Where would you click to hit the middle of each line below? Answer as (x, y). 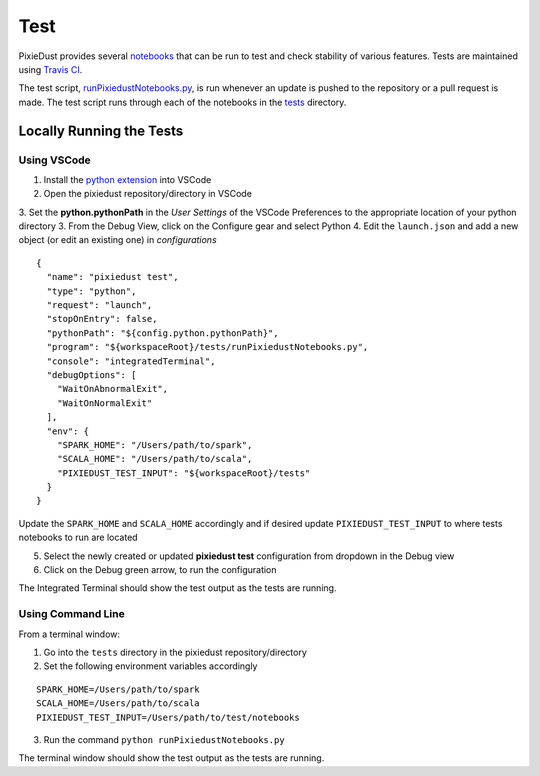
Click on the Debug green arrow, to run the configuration (160, 570)
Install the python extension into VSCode (127, 179)
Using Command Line (71, 614)
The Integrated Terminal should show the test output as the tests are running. (177, 588)
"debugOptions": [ (91, 374)
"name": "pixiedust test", (112, 277)
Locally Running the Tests (101, 130)
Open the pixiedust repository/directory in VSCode (147, 194)
